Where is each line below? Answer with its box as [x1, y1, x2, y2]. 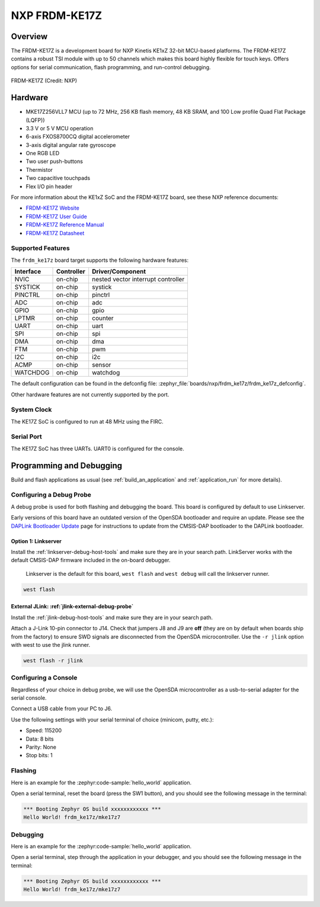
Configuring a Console [11, 674, 78, 682]
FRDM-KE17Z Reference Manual [25, 221, 104, 228]
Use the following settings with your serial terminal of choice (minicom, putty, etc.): [11, 716, 214, 723]
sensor [92, 361, 111, 369]
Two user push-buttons [25, 158, 83, 165]
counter [92, 314, 114, 322]
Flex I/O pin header [25, 182, 73, 190]
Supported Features [11, 244, 71, 252]
